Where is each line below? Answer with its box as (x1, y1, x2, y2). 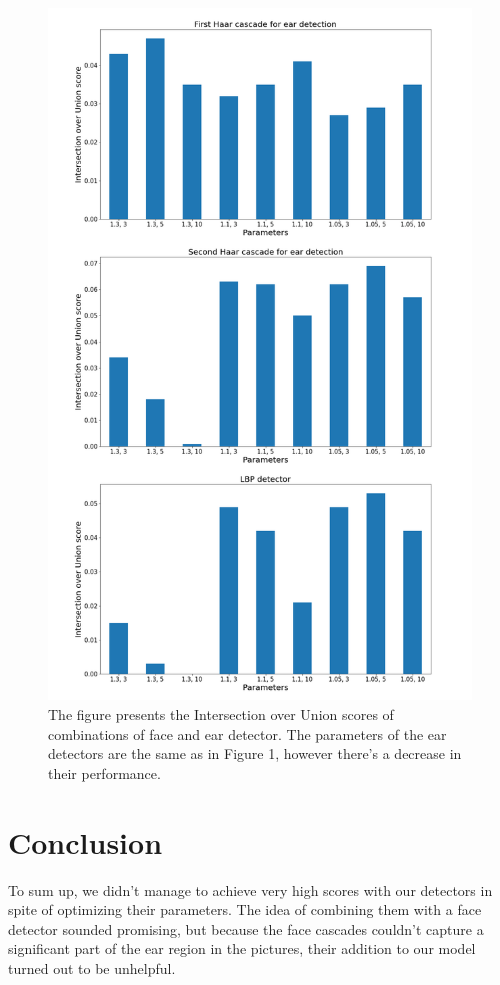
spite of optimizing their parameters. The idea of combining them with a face (8, 899, 482, 920)
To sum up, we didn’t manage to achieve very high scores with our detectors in (8, 879, 493, 900)
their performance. (48, 762, 161, 783)
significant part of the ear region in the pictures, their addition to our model (8, 938, 476, 959)
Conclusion (8, 821, 163, 862)
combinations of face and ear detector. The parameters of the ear (48, 723, 447, 744)
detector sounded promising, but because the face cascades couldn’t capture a (8, 918, 484, 939)
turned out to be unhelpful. (8, 957, 176, 978)
